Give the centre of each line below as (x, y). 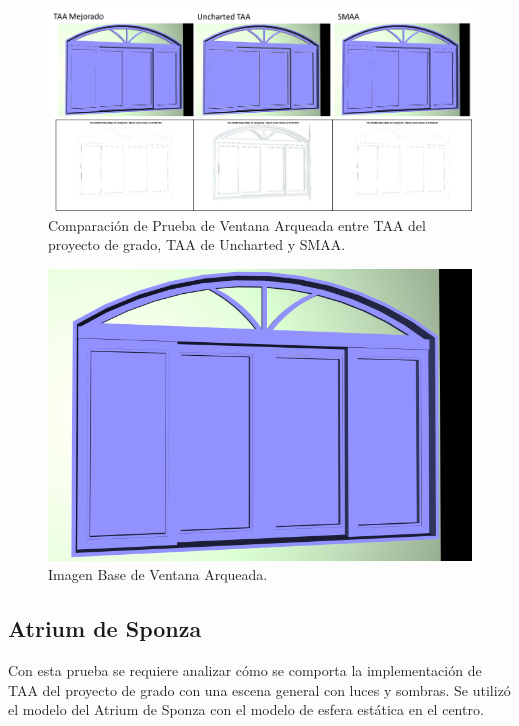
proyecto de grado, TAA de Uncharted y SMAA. (197, 244)
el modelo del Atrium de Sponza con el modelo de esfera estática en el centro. (246, 709)
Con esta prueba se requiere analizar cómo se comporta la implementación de (245, 670)
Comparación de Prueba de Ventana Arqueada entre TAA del (237, 224)
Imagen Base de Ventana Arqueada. (158, 574)
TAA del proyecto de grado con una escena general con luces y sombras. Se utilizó (259, 689)
